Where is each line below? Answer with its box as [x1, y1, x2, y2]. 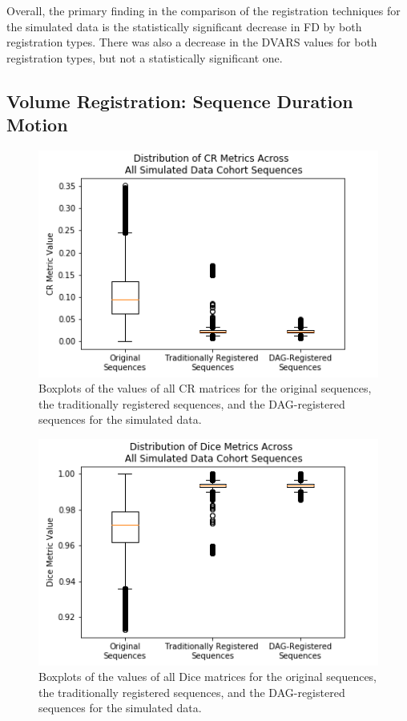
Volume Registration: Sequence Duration [6, 88, 353, 113]
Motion [6, 112, 68, 137]
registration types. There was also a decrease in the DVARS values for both [6, 34, 377, 50]
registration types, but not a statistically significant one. [6, 49, 283, 66]
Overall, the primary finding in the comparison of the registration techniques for [6, 2, 401, 18]
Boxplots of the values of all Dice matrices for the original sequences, [38, 668, 377, 685]
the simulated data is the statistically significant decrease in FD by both [6, 18, 362, 34]
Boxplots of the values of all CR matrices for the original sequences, [38, 380, 372, 397]
